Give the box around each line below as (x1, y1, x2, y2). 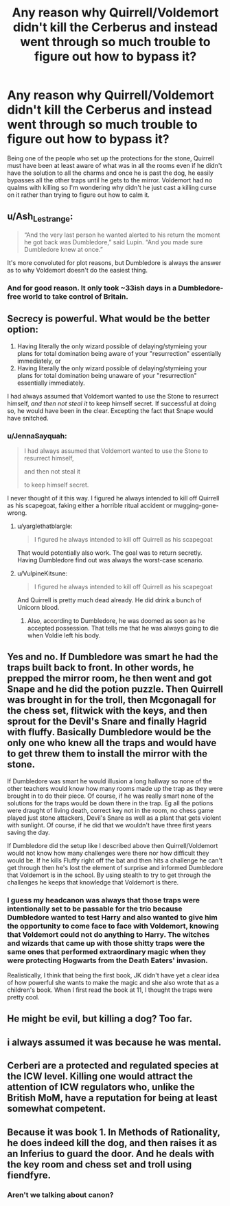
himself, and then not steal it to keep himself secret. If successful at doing (7, 399, 216, 408)
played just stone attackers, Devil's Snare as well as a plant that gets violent (7, 814, 222, 822)
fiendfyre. (7, 1169, 51, 1181)
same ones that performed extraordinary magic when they (7, 946, 207, 956)
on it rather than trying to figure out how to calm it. (7, 191, 150, 199)
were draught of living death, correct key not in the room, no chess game (7, 806, 214, 814)
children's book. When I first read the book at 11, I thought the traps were (7, 986, 213, 994)
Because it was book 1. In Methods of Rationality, (7, 1126, 221, 1138)
